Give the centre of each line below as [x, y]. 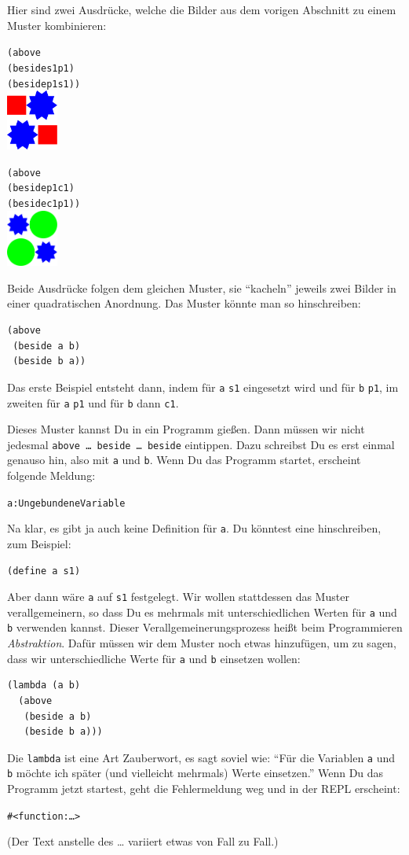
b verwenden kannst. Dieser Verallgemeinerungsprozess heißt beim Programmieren [205, 627]
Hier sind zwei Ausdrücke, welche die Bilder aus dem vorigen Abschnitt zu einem [202, 9]
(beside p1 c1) [41, 188]
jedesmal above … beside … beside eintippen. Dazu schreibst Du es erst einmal [201, 444]
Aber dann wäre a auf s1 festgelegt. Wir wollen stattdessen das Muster [178, 597]
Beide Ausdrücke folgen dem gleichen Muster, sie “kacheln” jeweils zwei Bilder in [202, 287]
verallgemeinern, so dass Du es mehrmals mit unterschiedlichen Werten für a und [202, 612]
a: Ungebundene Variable [66, 503]
